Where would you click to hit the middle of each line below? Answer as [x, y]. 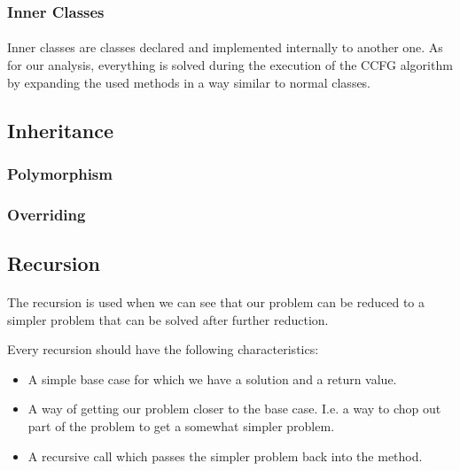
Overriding [47, 214]
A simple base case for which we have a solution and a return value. [212, 378]
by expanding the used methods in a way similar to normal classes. [189, 82]
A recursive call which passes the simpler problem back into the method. [225, 456]
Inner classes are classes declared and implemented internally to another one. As [225, 47]
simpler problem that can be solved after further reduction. [168, 319]
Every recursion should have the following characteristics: [163, 349]
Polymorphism [60, 173]
